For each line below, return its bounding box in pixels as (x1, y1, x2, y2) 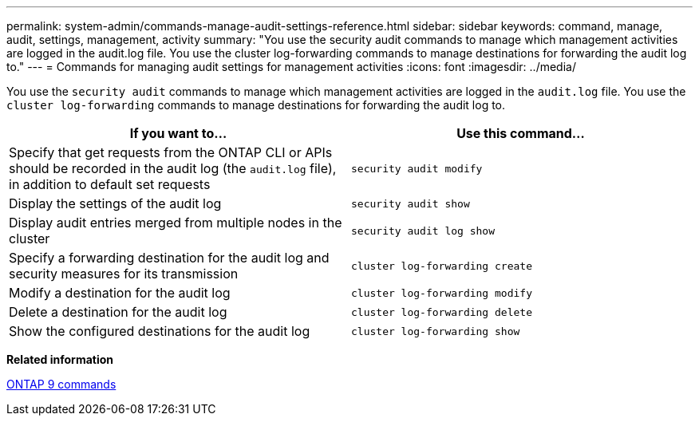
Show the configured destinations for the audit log (9, 323, 310, 339)
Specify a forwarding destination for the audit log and (9, 250, 330, 266)
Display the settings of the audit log (9, 195, 222, 211)
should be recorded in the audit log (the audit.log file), (9, 160, 337, 176)
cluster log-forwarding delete (351, 306, 532, 318)
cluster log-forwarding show (351, 325, 520, 337)
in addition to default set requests (9, 176, 211, 192)
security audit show (351, 197, 470, 210)
